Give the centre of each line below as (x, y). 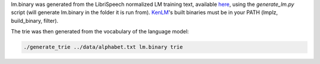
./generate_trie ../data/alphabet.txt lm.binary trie (103, 47)
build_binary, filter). (35, 21)
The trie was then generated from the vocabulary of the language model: (100, 32)
